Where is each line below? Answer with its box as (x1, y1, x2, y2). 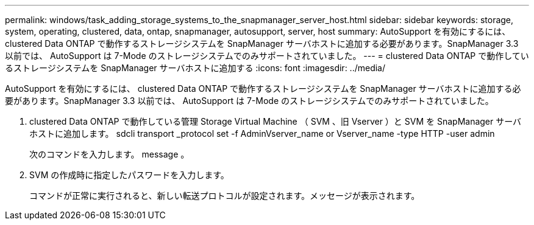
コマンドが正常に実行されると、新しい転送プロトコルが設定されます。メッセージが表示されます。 (29, 190, 420, 201)
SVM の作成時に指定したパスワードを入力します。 (29, 170, 229, 180)
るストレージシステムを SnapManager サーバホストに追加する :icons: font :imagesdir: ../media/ (5, 63, 386, 73)
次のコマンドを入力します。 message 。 (29, 149, 190, 159)
